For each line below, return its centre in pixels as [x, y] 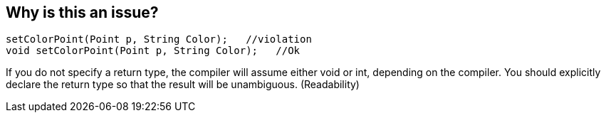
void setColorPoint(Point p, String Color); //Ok [153, 51]
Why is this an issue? [82, 12]
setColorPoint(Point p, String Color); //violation [159, 39]
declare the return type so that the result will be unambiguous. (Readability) [183, 85]
